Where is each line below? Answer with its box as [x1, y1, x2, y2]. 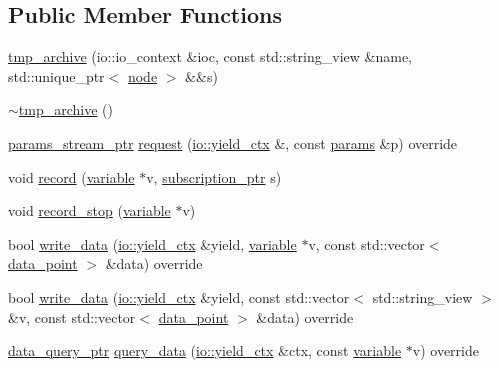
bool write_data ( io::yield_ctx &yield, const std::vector [8, 286, 350, 307]
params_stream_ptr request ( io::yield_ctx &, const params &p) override [8, 132, 458, 153]
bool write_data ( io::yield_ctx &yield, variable [8, 233, 297, 254]
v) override [412, 340, 479, 361]
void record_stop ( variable [8, 200, 171, 221]
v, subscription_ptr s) [146, 166, 282, 187]
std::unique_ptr [8, 65, 105, 86]
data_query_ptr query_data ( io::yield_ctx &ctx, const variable [8, 340, 402, 361]
